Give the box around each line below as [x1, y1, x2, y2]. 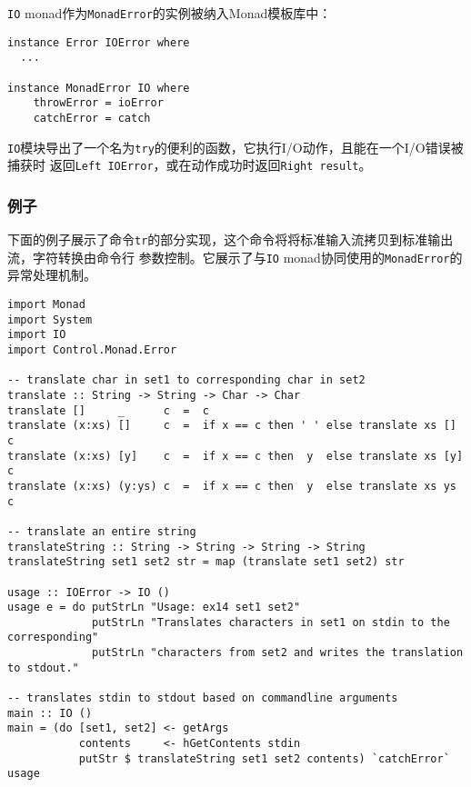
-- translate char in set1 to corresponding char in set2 [7, 374, 366, 387]
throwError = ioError [33, 96, 164, 110]
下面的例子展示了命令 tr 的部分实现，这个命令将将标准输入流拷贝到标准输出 [7, 230, 454, 249]
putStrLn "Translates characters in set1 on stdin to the [92, 615, 450, 629]
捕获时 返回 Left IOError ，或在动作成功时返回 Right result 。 [7, 155, 372, 174]
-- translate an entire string [7, 524, 196, 538]
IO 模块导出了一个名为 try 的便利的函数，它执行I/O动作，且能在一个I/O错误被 [7, 137, 464, 156]
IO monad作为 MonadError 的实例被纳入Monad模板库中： [7, 4, 332, 22]
